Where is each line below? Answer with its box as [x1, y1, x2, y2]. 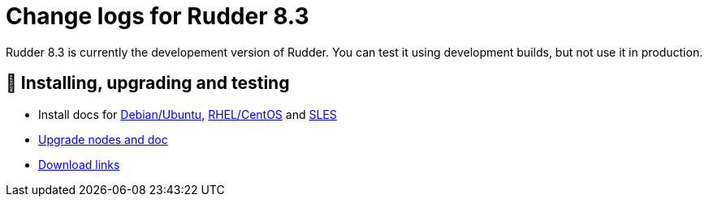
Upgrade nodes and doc [38, 132, 168, 146]
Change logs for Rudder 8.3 [6, 2, 309, 30]
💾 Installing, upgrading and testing [6, 73, 290, 94]
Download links [38, 157, 120, 171]
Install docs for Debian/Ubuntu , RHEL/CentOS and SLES [38, 107, 337, 121]
